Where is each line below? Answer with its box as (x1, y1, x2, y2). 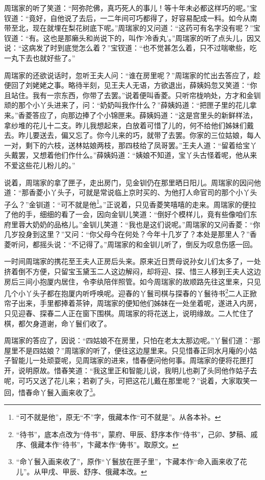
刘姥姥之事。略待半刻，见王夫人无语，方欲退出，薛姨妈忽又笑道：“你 (25, 80, 257, 90)
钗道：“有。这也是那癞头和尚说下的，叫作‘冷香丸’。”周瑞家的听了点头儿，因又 (4, 32, 261, 43)
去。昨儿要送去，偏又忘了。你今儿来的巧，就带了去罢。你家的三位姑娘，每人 (4, 130, 261, 140)
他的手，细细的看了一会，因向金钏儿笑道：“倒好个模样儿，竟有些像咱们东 (11, 208, 257, 219)
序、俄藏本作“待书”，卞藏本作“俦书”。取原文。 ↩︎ (16, 439, 178, 449)
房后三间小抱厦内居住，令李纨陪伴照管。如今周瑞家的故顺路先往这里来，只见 (4, 276, 261, 286)
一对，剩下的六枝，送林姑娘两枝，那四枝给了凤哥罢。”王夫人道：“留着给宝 (4, 139, 250, 150)
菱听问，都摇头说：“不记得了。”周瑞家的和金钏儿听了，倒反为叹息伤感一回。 (4, 238, 257, 249)
